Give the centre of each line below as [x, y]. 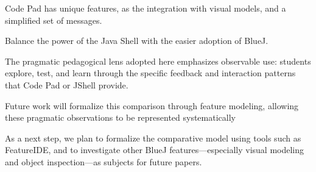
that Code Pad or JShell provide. [67, 84]
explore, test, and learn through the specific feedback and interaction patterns [150, 73]
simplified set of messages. [54, 20]
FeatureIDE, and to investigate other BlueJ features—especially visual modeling [155, 150]
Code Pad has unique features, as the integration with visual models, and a [146, 8]
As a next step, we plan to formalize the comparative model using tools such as [153, 138]
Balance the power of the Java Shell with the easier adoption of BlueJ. [137, 41]
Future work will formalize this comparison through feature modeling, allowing [152, 105]
